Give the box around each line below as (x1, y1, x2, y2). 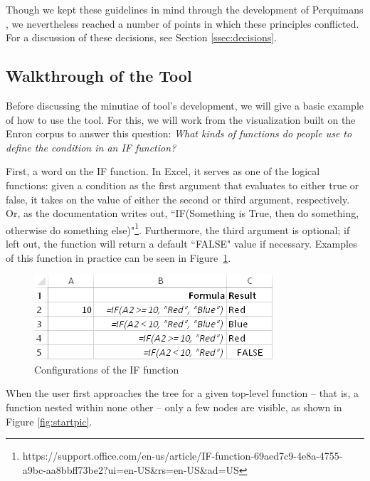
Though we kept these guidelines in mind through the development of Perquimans (6, 2, 364, 16)
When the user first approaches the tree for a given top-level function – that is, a (6, 386, 359, 401)
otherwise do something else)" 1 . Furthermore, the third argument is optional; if (6, 220, 350, 237)
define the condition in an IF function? (6, 139, 176, 154)
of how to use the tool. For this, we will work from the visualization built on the (6, 112, 356, 127)
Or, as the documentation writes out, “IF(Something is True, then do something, (6, 206, 359, 221)
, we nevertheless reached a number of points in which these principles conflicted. (6, 16, 359, 31)
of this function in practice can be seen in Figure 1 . (6, 250, 231, 265)
